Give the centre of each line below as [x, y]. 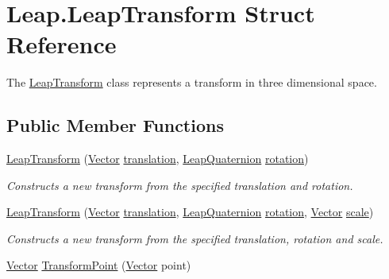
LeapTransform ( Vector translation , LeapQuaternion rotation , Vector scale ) [190, 212]
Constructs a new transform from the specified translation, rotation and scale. [195, 238]
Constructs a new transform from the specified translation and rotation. [180, 185]
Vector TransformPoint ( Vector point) [99, 265]
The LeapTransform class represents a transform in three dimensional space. [192, 82]
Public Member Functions [115, 125]
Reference [62, 44]
